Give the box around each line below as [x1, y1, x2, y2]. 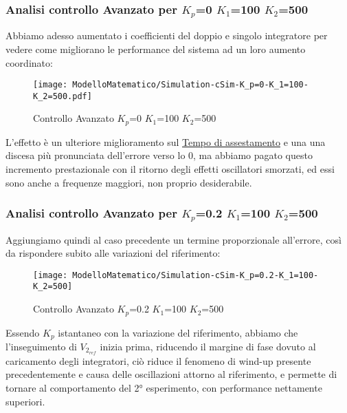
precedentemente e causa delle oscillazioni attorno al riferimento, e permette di [5, 367, 337, 381]
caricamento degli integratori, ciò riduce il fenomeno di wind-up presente [5, 353, 311, 368]
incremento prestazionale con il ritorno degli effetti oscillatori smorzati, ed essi [5, 162, 335, 176]
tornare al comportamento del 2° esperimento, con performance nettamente [5, 381, 322, 395]
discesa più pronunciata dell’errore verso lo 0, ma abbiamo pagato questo [5, 148, 313, 162]
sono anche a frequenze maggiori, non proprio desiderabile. [5, 175, 252, 189]
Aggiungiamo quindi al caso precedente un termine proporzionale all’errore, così [5, 232, 342, 246]
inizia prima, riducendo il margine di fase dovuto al [100, 339, 316, 353]
